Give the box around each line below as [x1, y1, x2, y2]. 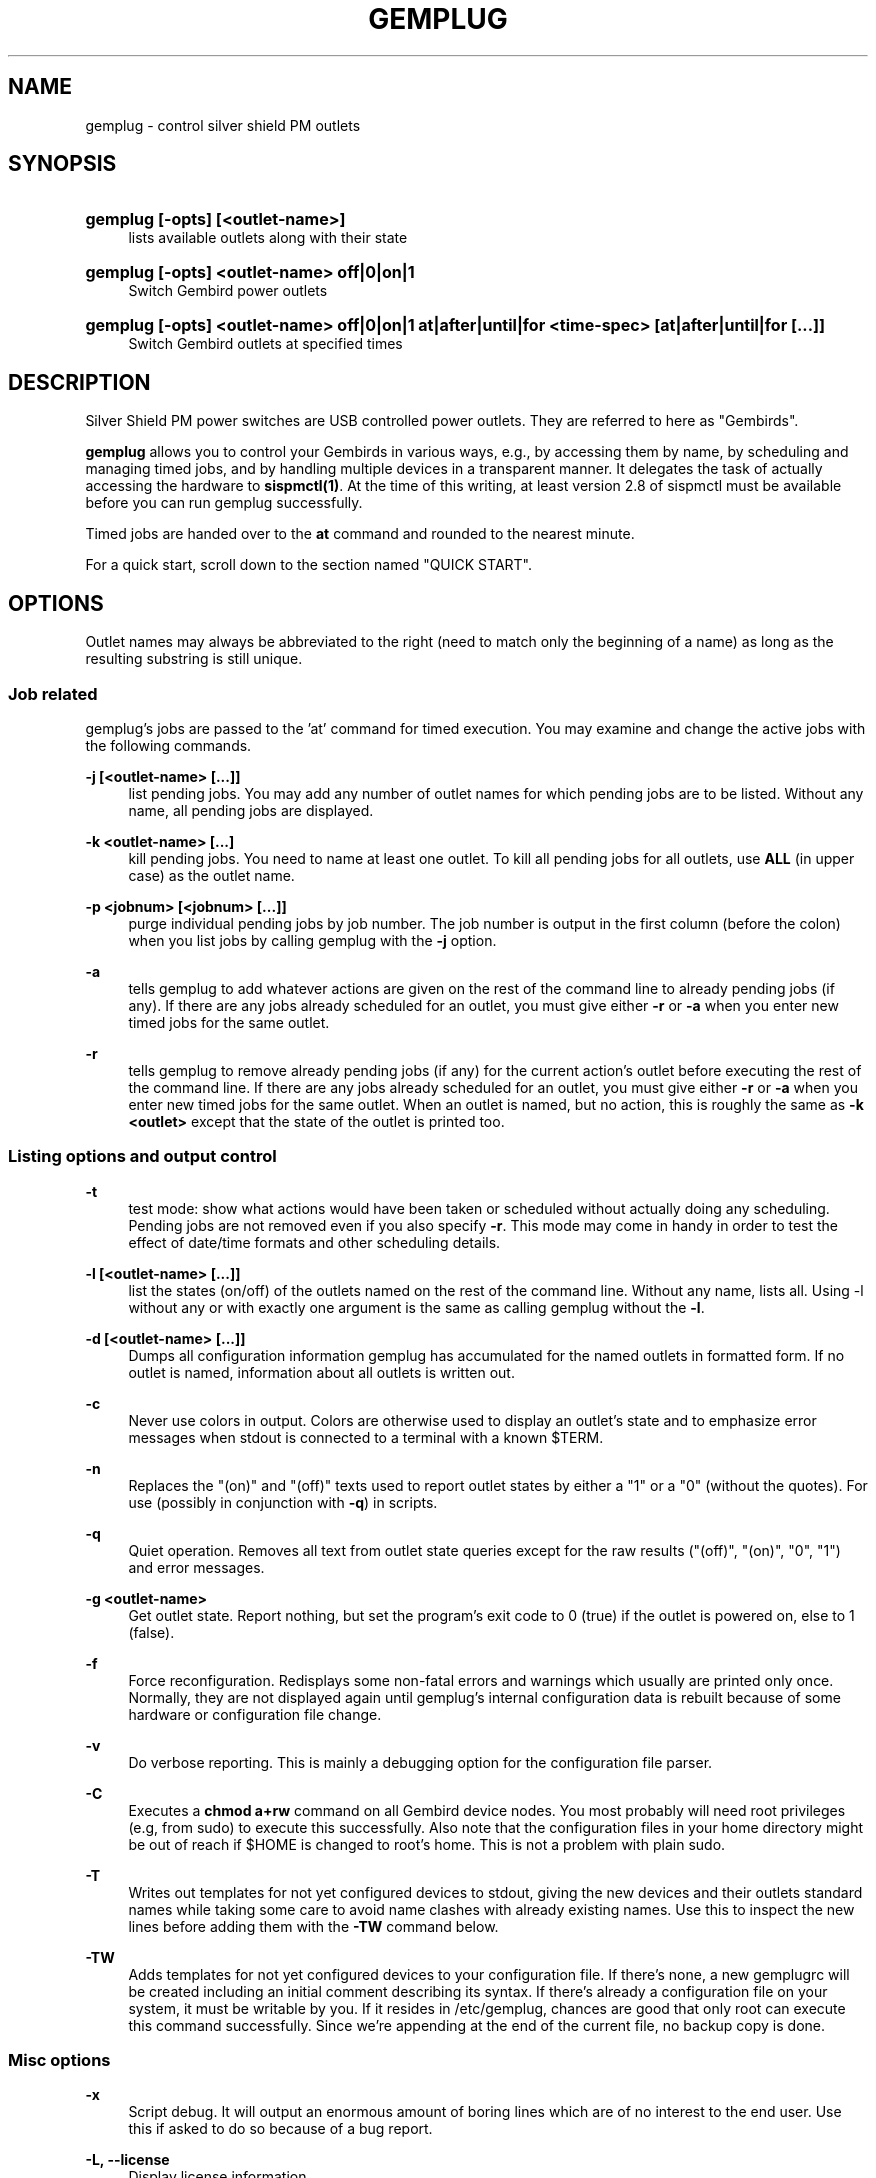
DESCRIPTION [8, 369, 151, 395]
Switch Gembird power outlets [128, 282, 328, 300]
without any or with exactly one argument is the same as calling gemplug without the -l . [128, 1298, 705, 1316]
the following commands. [85, 736, 252, 754]
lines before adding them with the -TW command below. [128, 1917, 499, 1935]
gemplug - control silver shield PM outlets [85, 116, 361, 134]
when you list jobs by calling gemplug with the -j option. [128, 931, 497, 949]
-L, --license [85, 2151, 170, 2169]
